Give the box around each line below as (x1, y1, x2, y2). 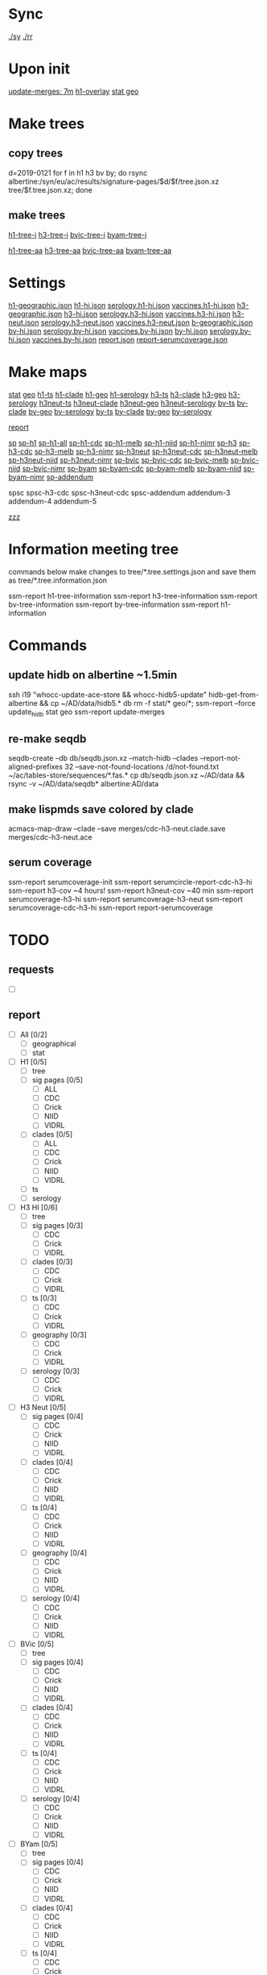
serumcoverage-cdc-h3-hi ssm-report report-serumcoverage (8, 902, 213, 912)
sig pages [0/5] (31, 1075, 83, 1085)
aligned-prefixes (8, 762, 63, 772)
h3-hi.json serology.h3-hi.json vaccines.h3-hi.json (64, 309, 231, 318)
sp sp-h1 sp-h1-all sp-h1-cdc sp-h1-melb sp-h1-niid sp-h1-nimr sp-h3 (8, 438, 237, 447)
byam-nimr (8, 472, 45, 482)
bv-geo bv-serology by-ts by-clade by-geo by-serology (27, 406, 212, 416)
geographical (31, 1039, 76, 1048)
